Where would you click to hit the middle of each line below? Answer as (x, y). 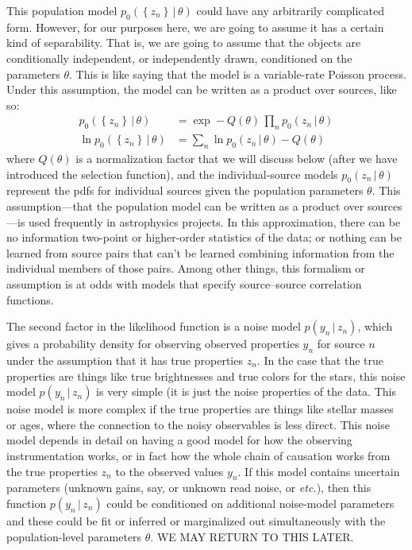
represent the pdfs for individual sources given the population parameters (185, 190)
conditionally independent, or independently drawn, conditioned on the (179, 58)
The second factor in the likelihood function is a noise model (154, 326)
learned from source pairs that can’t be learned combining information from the (200, 252)
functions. (30, 299)
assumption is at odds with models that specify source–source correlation (184, 283)
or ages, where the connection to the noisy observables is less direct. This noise (198, 424)
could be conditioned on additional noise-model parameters (250, 503)
